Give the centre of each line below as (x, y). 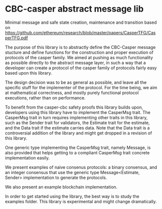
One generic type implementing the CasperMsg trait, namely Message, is (78, 147)
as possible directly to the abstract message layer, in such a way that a (75, 63)
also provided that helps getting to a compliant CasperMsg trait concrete (77, 153)
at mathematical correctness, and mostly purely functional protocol (72, 93)
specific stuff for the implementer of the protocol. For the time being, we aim (81, 87)
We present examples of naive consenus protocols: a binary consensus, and (81, 167)
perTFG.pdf (16, 38)
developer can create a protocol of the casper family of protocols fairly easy (81, 68)
